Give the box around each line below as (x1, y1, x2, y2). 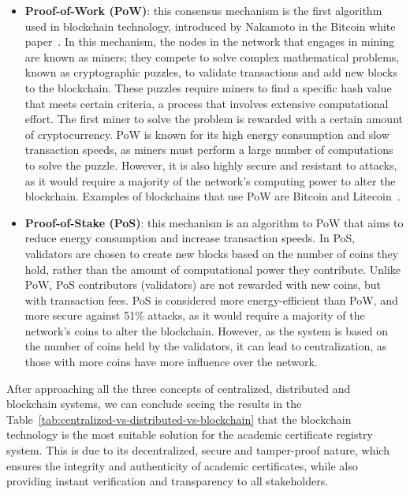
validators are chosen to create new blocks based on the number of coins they (24, 245, 399, 261)
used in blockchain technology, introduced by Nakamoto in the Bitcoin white (24, 17, 396, 34)
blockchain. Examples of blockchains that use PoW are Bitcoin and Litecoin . (24, 188, 401, 204)
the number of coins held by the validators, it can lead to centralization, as (24, 338, 387, 354)
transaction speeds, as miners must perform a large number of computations (24, 141, 393, 158)
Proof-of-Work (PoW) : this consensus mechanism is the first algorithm (24, 2, 382, 18)
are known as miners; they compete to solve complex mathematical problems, (24, 48, 400, 65)
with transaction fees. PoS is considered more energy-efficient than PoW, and (24, 291, 398, 308)
